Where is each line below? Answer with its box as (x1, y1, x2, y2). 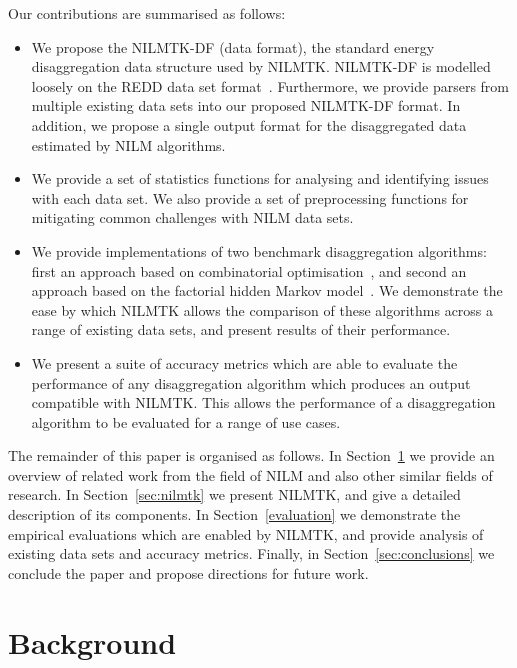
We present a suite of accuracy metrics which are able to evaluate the (31, 352, 458, 373)
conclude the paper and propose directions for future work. (8, 562, 369, 583)
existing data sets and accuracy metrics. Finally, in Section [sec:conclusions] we (8, 543, 495, 564)
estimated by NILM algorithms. (31, 134, 226, 155)
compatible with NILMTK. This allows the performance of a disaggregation (31, 392, 496, 413)
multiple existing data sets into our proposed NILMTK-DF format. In (31, 95, 461, 116)
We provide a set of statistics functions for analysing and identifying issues (31, 168, 489, 189)
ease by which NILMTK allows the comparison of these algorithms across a (31, 299, 494, 320)
